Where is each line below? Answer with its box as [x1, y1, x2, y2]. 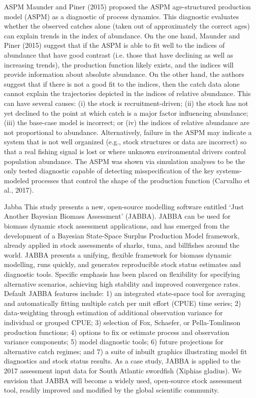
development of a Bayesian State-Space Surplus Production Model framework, [4, 230, 240, 240]
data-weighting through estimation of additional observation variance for [4, 307, 223, 318]
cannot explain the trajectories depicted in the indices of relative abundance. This [4, 88, 251, 99]
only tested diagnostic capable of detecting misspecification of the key [4, 166, 214, 176]
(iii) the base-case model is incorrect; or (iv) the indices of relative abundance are [4, 117, 250, 128]
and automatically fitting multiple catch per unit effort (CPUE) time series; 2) [4, 298, 241, 308]
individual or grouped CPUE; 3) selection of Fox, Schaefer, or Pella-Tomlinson [4, 317, 241, 327]
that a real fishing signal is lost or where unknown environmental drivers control [4, 146, 246, 156]
